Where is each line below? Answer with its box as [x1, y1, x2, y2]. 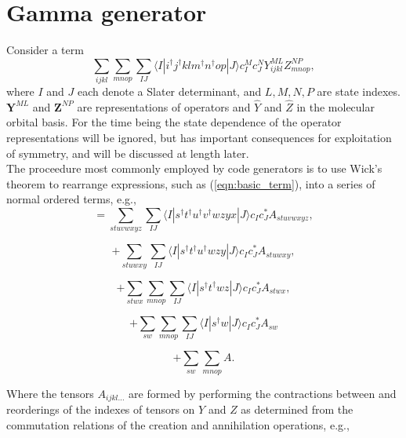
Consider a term [6, 42, 84, 58]
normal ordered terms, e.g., [6, 191, 136, 207]
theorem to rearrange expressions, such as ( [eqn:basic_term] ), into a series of [6, 175, 375, 192]
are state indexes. [317, 83, 401, 100]
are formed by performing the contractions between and [129, 385, 397, 401]
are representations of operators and [77, 98, 251, 115]
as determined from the [241, 401, 353, 418]
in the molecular [296, 98, 375, 115]
